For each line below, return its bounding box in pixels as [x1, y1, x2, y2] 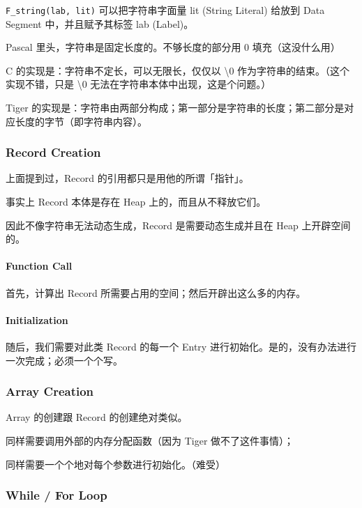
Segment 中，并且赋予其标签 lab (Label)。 [6, 16, 194, 31]
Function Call [6, 259, 73, 273]
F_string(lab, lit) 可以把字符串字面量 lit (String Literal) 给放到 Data [6, 3, 325, 17]
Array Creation [6, 383, 94, 400]
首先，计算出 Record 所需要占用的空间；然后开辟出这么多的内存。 [6, 285, 306, 300]
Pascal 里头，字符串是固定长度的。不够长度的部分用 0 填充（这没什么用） [6, 40, 340, 54]
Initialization [6, 312, 68, 327]
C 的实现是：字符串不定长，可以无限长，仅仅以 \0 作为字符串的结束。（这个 [6, 63, 350, 77]
